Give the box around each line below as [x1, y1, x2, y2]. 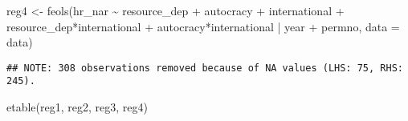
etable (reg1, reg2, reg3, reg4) [6, 99, 148, 115]
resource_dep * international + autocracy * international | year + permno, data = [6, 18, 400, 34]
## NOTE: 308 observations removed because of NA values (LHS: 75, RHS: [6, 62, 403, 74]
